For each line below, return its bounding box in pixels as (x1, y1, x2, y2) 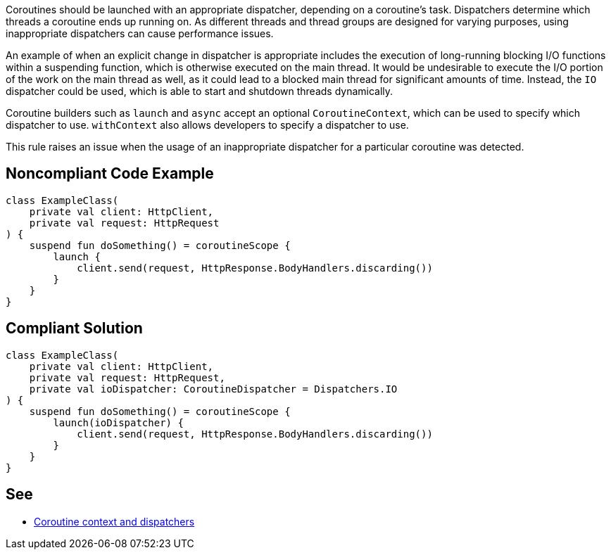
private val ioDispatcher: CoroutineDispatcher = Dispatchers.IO (29, 383, 398, 395)
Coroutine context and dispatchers (34, 515, 195, 528)
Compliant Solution (6, 319, 143, 338)
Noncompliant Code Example (6, 165, 214, 183)
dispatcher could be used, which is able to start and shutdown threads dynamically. (6, 85, 393, 97)
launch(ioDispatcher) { (53, 416, 184, 428)
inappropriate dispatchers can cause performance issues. (6, 27, 274, 39)
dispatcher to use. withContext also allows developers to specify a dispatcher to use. (6, 119, 409, 131)
